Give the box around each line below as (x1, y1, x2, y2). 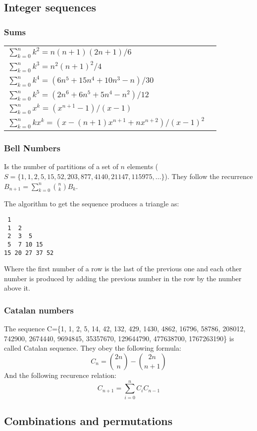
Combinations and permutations (4, 413, 173, 429)
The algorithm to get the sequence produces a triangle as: (4, 198, 179, 209)
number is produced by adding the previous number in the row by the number (4, 273, 242, 283)
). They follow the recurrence (164, 171, 253, 181)
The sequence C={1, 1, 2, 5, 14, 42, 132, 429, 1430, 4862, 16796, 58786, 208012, (4, 323, 246, 334)
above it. (4, 283, 30, 293)
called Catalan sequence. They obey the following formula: (4, 343, 181, 353)
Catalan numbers (4, 304, 74, 316)
